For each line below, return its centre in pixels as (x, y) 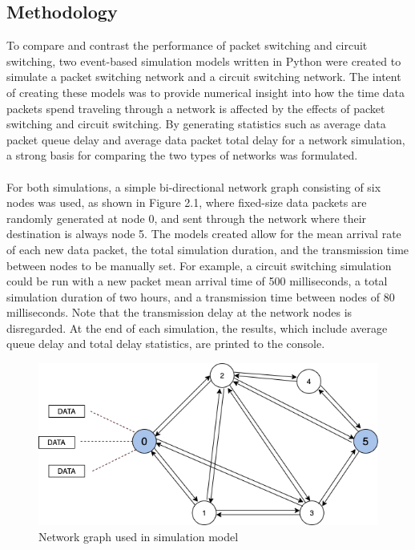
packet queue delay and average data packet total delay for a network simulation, (206, 139)
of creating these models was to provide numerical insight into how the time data (205, 92)
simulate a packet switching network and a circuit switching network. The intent (204, 77)
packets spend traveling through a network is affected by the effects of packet (196, 108)
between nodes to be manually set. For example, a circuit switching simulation (199, 265)
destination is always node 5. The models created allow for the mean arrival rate (204, 234)
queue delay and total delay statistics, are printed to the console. (166, 344)
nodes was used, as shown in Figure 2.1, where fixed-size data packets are (187, 202)
